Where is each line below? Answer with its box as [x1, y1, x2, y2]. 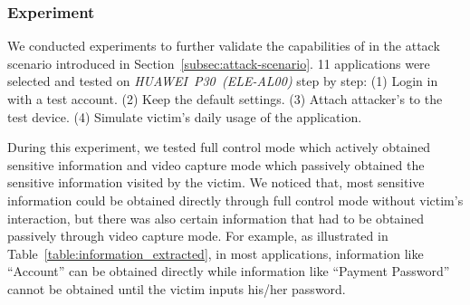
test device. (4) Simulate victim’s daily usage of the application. [7, 107, 362, 126]
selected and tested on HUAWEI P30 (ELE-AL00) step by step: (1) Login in [7, 71, 438, 91]
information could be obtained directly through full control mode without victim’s [7, 190, 464, 209]
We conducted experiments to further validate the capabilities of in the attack [7, 36, 440, 55]
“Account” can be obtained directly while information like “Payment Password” [7, 262, 450, 281]
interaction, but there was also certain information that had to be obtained [7, 208, 425, 227]
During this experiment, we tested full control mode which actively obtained [7, 138, 431, 157]
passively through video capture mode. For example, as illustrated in [7, 226, 388, 245]
